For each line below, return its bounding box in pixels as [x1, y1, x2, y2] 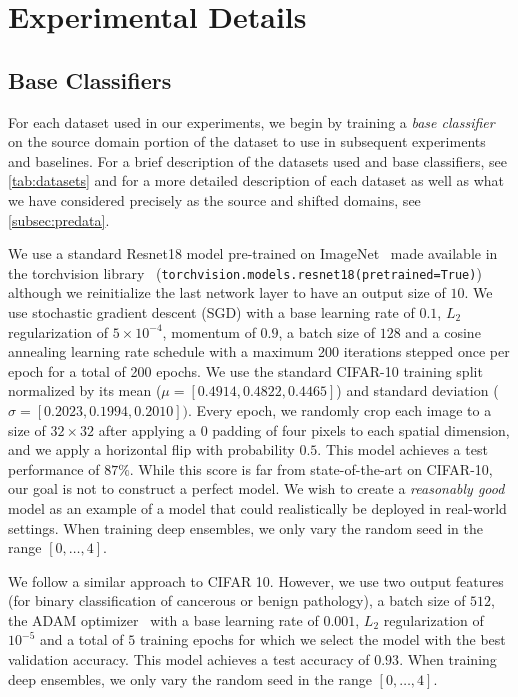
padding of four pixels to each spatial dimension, [212, 419, 510, 440]
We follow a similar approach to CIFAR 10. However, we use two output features [8, 570, 504, 591]
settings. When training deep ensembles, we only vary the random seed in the [8, 517, 483, 538]
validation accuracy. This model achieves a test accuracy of [8, 649, 370, 670]
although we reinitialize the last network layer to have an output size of [8, 282, 446, 303]
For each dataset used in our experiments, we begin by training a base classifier [8, 111, 495, 132]
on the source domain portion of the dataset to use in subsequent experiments [8, 131, 486, 152]
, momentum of [162, 321, 256, 342]
